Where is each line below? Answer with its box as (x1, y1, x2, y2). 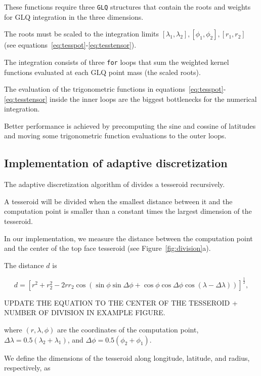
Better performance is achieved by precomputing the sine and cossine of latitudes (4, 120, 256, 131)
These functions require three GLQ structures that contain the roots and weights (4, 2, 251, 12)
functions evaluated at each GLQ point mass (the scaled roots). (4, 66, 201, 77)
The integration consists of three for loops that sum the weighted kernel (4, 56, 229, 67)
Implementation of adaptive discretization (4, 155, 228, 171)
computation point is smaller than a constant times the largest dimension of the (4, 206, 252, 216)
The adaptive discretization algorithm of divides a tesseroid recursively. (4, 179, 225, 190)
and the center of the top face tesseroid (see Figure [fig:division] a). (4, 243, 211, 253)
